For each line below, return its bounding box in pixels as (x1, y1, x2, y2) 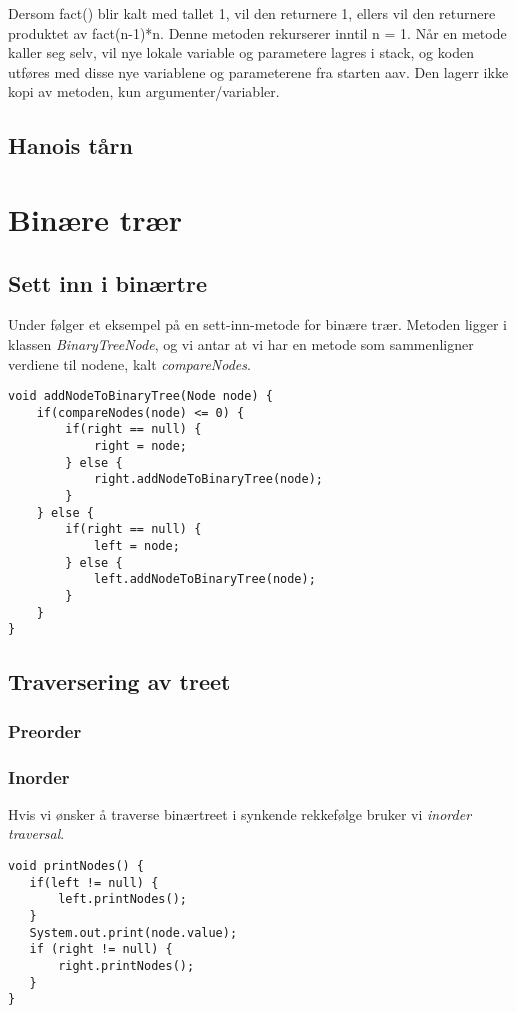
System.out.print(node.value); (29, 925, 238, 940)
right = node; (93, 439, 187, 454)
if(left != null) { (29, 875, 159, 890)
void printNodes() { (8, 858, 145, 873)
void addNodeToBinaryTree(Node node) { (8, 389, 273, 404)
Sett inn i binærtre (8, 267, 207, 298)
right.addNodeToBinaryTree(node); (93, 472, 323, 487)
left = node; (93, 539, 180, 554)
